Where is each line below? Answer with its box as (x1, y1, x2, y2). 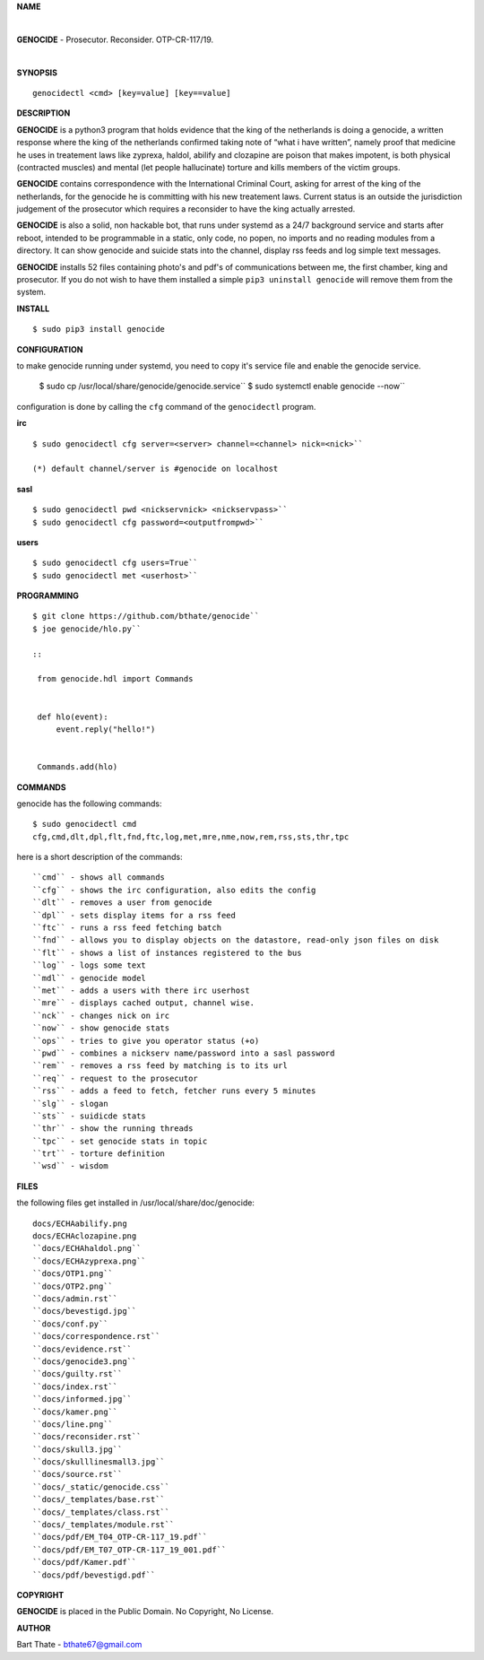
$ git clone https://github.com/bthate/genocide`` (32, 611, 260, 621)
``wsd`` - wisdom (32, 1161, 108, 1171)
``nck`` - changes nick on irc (32, 1010, 170, 1021)
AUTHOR (16, 1622, 51, 1633)
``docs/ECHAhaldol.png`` (32, 1243, 142, 1254)
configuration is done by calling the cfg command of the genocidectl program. (16, 401, 316, 412)
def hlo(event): (37, 711, 108, 722)
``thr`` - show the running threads (32, 1124, 194, 1134)
